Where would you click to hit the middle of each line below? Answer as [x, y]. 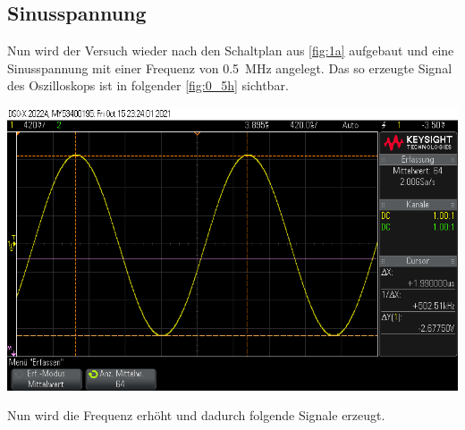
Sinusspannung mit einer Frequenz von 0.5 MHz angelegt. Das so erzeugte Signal [230, 67]
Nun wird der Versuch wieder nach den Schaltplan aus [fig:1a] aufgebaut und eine [231, 51]
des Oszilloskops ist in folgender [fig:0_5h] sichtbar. [148, 85]
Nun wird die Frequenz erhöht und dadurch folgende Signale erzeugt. [196, 415]
